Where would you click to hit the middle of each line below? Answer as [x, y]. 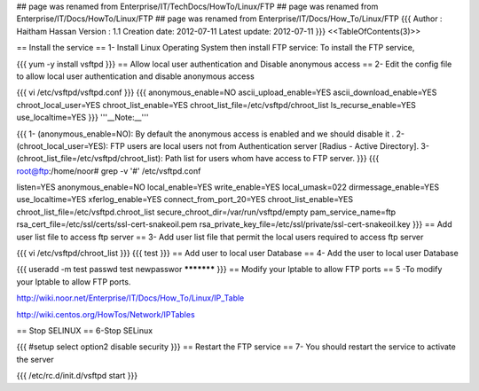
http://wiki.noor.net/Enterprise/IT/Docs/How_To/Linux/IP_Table [130, 298]
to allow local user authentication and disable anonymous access [135, 76]
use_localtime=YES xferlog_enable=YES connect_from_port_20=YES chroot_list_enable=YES [185, 199]
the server [35, 359]
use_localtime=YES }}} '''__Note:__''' [82, 117]
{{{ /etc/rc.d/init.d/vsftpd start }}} [77, 376]
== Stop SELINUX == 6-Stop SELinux [85, 330]
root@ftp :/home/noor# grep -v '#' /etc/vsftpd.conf [109, 171]
